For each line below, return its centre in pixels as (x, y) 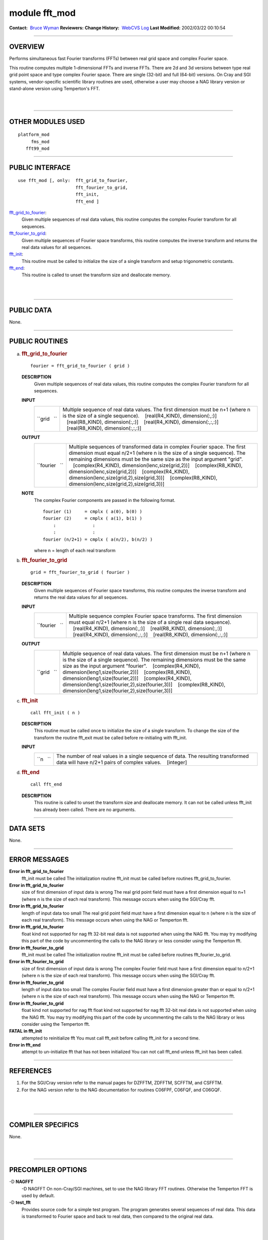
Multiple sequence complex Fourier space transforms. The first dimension (155, 616)
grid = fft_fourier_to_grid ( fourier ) (80, 572)
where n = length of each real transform (75, 551)
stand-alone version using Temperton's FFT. (55, 89)
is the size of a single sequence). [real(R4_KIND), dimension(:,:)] (140, 416)
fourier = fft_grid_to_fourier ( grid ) (80, 366)
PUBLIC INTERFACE (40, 167)
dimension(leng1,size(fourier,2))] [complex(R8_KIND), (127, 672)
